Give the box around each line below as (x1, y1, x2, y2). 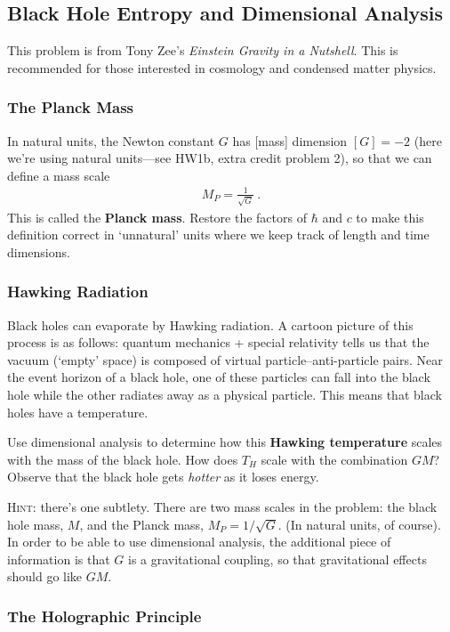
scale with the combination (261, 450, 408, 468)
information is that (7, 549, 110, 568)
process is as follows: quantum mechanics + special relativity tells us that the (7, 333, 430, 352)
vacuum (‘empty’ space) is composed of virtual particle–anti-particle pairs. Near (7, 350, 443, 369)
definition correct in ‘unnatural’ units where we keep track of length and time (7, 225, 430, 244)
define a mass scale (7, 166, 110, 184)
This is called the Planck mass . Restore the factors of (7, 207, 307, 226)
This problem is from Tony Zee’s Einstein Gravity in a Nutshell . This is (7, 41, 398, 60)
